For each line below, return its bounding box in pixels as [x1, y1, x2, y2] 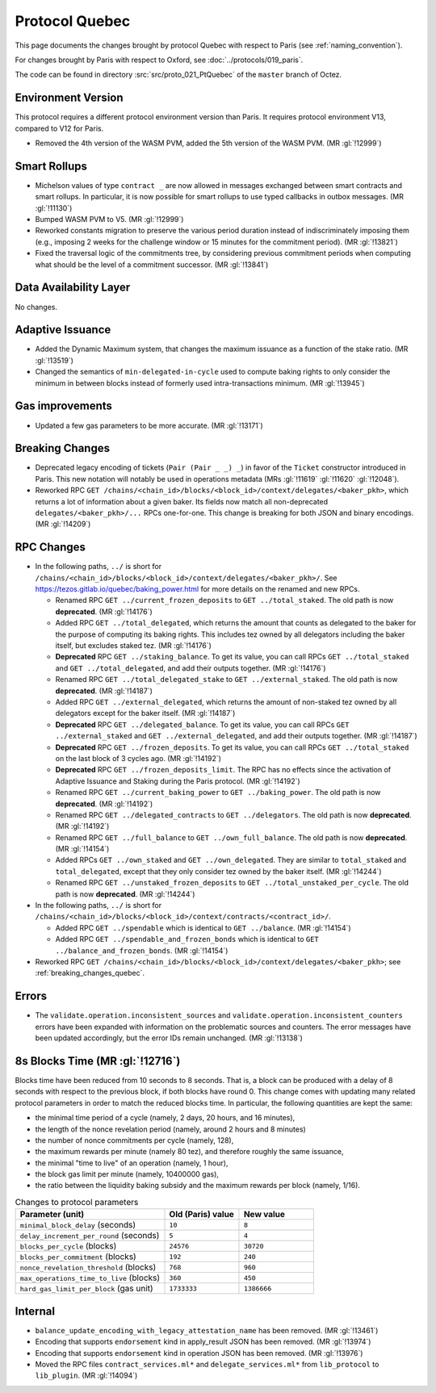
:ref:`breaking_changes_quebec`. [35, 968, 145, 978]
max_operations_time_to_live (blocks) [19, 1272, 161, 1283]
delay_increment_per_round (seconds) [19, 1230, 160, 1241]
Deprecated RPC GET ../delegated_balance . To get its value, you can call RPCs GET [55, 719, 350, 730]
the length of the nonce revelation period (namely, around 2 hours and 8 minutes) [35, 1124, 306, 1134]
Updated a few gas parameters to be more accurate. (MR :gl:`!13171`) [35, 420, 264, 430]
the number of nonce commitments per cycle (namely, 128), [35, 1135, 234, 1145]
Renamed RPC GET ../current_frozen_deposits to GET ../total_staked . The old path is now [55, 596, 394, 605]
